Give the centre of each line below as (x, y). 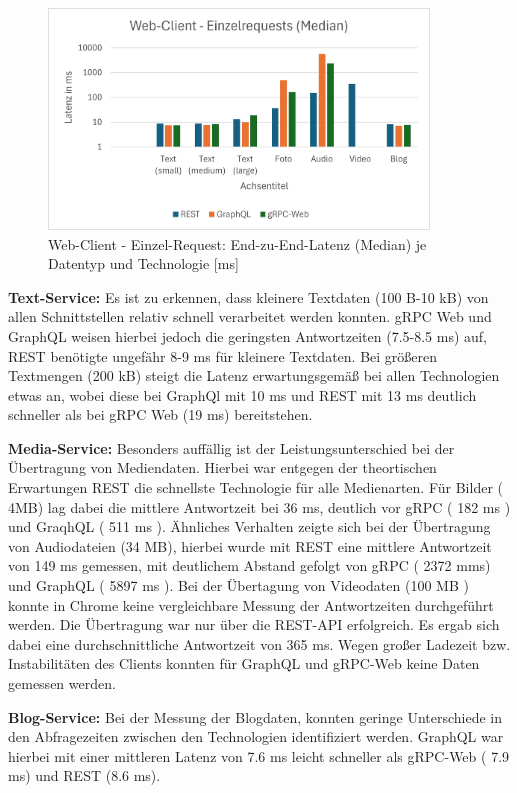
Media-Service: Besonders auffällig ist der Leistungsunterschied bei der (231, 447)
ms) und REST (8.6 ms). (84, 775)
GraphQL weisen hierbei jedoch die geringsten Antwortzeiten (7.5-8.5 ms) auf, (248, 335)
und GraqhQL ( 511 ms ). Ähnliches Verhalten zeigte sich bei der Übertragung (249, 526)
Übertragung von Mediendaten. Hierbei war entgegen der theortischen (222, 467)
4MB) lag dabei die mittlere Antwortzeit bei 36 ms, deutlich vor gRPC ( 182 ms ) (259, 506)
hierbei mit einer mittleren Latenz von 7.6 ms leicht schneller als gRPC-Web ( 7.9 (259, 755)
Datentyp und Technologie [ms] (143, 263)
